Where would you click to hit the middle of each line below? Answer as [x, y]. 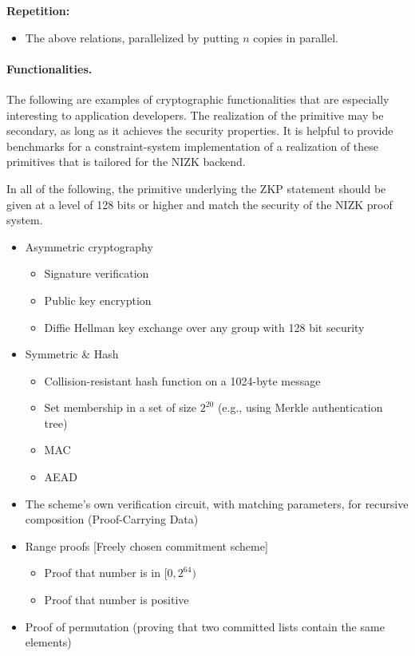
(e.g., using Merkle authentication [300, 407]
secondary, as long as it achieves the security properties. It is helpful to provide [200, 130]
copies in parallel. [296, 37]
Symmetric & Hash [72, 354]
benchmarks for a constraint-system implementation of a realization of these [193, 146]
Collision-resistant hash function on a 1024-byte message [182, 380]
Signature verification [97, 273]
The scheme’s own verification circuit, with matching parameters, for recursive [217, 503]
